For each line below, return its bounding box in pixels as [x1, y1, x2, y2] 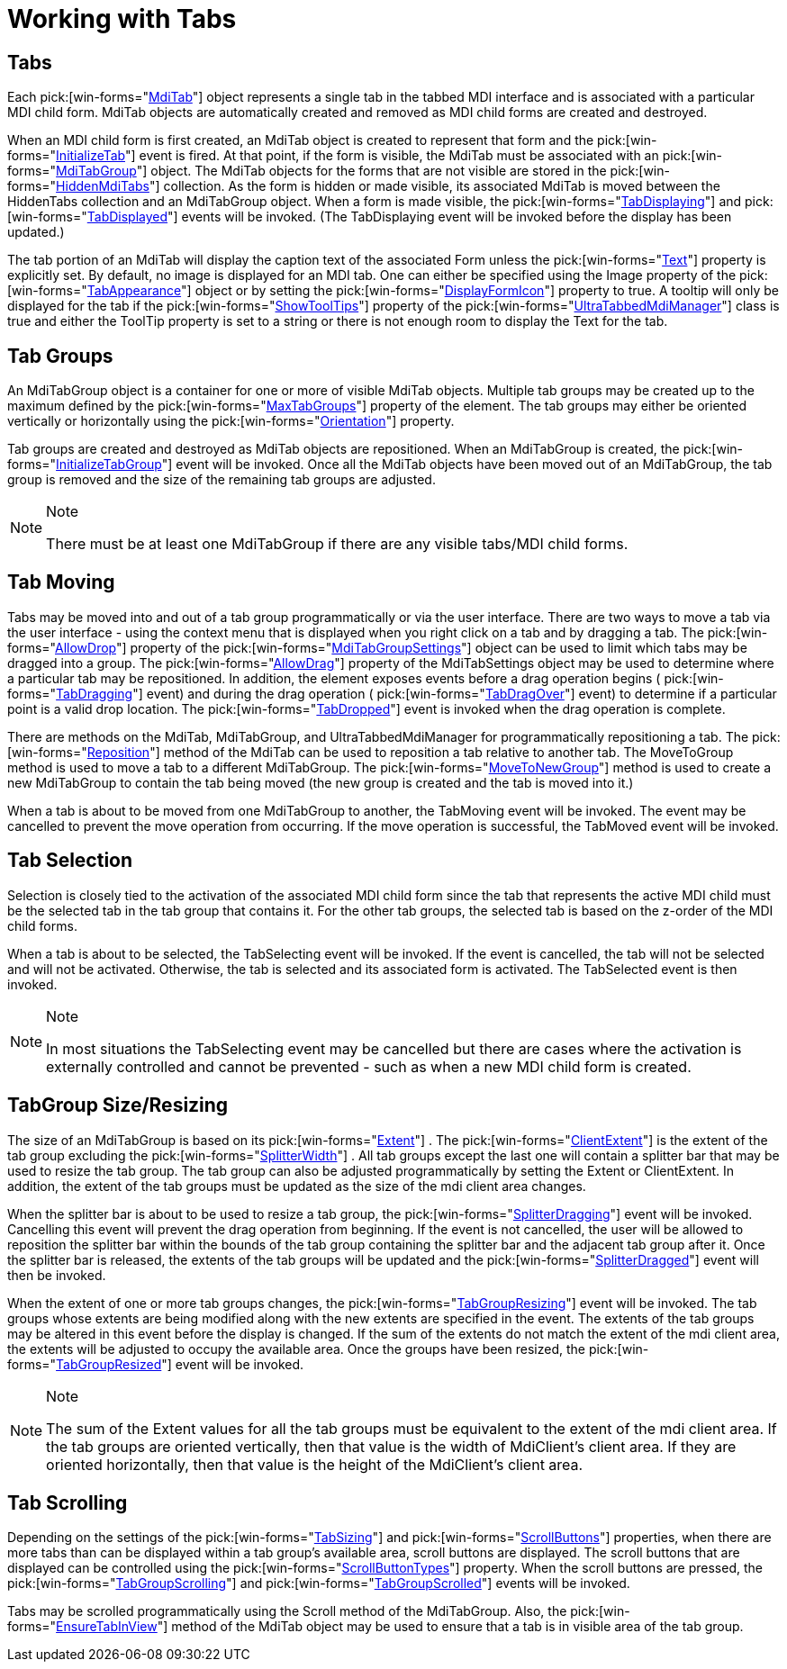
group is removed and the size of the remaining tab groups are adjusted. [7, 472, 436, 488]
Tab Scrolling [7, 1491, 128, 1514]
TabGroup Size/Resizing [7, 1094, 229, 1117]
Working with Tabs [7, 4, 237, 34]
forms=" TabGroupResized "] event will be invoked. [7, 1356, 304, 1372]
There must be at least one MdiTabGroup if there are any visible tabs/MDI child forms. [46, 535, 629, 554]
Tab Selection [7, 849, 133, 872]
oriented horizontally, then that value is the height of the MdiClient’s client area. [46, 1455, 583, 1474]
